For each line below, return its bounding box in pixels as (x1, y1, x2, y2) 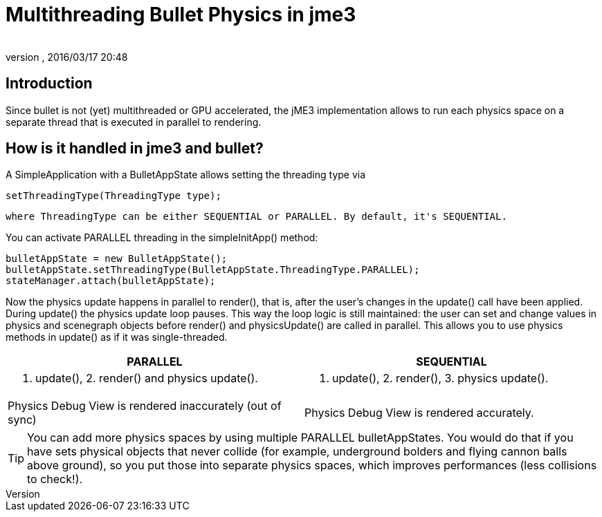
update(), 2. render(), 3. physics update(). (332, 371, 549, 386)
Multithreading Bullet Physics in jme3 (6, 3, 356, 26)
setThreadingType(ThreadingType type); (6, 190, 221, 202)
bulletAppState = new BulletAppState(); (6, 253, 228, 265)
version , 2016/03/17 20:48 (6, 50, 128, 63)
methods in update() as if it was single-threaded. (6, 331, 228, 344)
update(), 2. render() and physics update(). (35, 371, 258, 386)
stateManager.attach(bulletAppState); (6, 275, 216, 287)
